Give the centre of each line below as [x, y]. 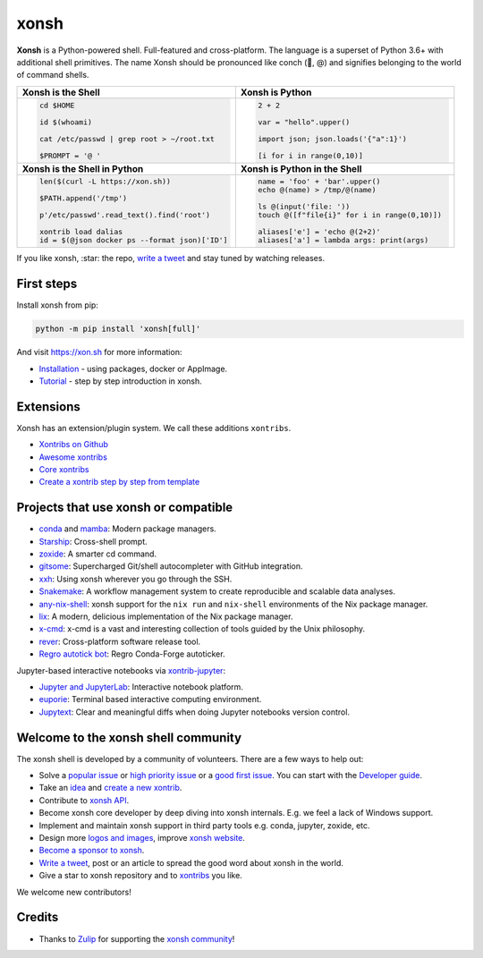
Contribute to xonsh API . [84, 800]
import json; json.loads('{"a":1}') [332, 139]
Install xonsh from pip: [57, 305]
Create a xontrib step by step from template [119, 482]
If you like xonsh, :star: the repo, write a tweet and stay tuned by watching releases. [171, 259]
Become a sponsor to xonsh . [92, 851]
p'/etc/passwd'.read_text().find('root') [124, 215]
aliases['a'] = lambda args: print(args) [343, 240]
